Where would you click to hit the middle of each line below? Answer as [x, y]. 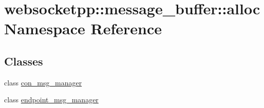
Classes [24, 61]
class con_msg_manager [43, 82]
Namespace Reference [83, 28]
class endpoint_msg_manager [51, 100]
